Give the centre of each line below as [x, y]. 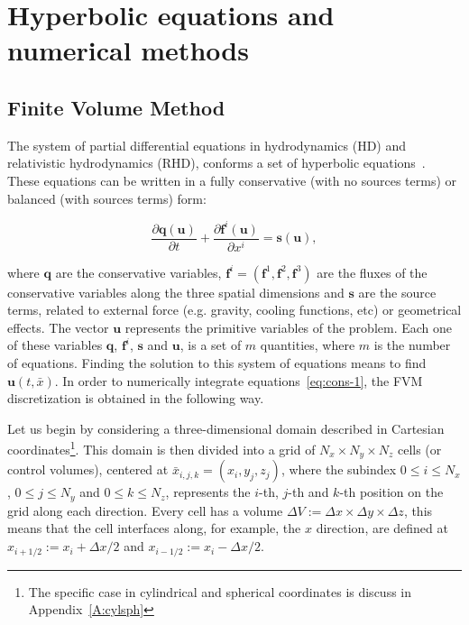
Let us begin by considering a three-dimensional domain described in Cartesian [226, 428]
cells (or [419, 449]
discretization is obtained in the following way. [136, 398]
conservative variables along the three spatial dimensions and [176, 292]
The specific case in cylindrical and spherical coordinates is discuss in [220, 591]
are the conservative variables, [138, 272]
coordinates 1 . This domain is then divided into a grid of [161, 448]
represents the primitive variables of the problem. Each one [289, 327]
